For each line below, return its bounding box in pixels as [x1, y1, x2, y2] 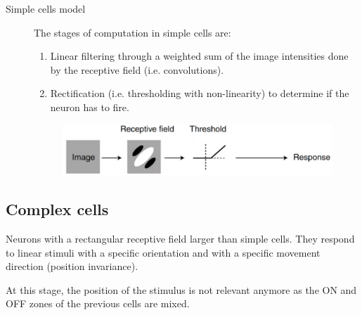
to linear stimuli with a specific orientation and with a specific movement [6, 245, 321, 259]
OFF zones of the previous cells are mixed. [6, 296, 190, 311]
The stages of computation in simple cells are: [34, 25, 231, 39]
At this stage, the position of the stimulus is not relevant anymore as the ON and [6, 282, 357, 297]
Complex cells [6, 198, 109, 220]
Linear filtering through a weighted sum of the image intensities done [50, 49, 349, 63]
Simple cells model [6, 1, 86, 15]
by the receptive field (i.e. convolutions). [50, 62, 224, 77]
